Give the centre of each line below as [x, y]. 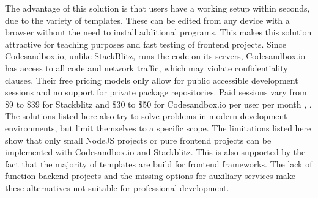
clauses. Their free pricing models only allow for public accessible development [152, 80]
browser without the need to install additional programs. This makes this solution [158, 32]
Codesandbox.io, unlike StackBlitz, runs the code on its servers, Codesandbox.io [155, 56]
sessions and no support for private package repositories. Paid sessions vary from [156, 92]
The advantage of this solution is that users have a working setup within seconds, [157, 8]
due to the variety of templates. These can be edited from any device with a [147, 20]
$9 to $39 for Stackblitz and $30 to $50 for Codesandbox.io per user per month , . [158, 104]
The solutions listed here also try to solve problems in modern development [146, 116]
